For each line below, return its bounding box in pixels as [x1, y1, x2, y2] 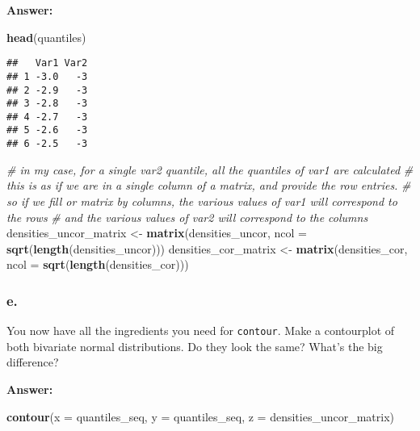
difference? [6, 354, 59, 370]
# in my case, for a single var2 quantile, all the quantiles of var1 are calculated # [6, 161, 414, 178]
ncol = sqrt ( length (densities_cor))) [6, 256, 189, 273]
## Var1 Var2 [6, 57, 88, 69]
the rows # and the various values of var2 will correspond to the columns [6, 208, 368, 225]
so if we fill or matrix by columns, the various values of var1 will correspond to [6, 192, 397, 209]
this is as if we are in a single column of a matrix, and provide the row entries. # [6, 177, 411, 194]
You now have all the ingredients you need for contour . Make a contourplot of [6, 322, 395, 339]
